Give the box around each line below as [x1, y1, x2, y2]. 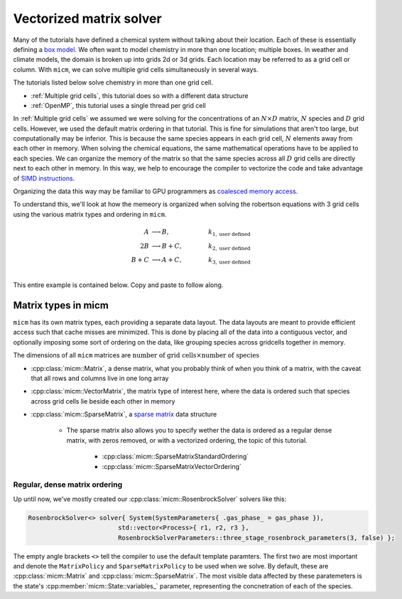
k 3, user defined [208, 256, 251, 266]
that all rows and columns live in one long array [31, 374, 169, 382]
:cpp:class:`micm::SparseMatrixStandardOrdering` [102, 452, 249, 461]
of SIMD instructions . [13, 174, 75, 183]
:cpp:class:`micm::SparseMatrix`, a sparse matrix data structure [31, 410, 217, 419]
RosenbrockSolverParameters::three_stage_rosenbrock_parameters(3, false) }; [117, 534, 396, 541]
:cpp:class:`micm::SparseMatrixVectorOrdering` [102, 462, 241, 470]
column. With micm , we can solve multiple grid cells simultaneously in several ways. [13, 65, 259, 74]
